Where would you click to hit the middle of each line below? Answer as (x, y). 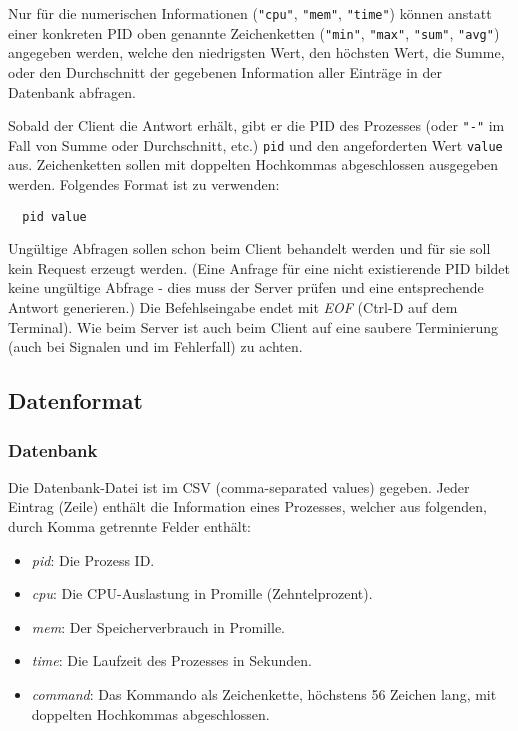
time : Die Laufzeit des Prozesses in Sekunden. (171, 660)
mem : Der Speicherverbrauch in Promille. (158, 626)
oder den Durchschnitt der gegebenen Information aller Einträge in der (225, 71)
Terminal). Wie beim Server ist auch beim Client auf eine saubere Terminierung (253, 326)
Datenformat (75, 400)
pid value (54, 216)
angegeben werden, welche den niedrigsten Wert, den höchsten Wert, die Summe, (256, 52)
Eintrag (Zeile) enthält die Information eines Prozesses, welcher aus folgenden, (247, 506)
